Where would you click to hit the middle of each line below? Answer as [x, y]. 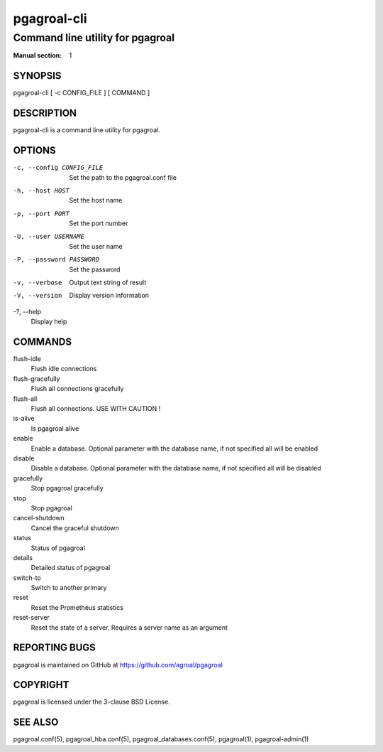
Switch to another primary [69, 588]
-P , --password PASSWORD [56, 260]
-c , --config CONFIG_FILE [58, 168]
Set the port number [99, 223]
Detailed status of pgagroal [71, 568]
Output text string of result [108, 283]
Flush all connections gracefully [77, 389]
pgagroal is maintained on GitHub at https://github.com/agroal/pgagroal [118, 665]
